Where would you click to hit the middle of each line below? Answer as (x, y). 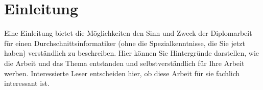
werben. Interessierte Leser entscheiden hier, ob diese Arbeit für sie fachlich (122, 73)
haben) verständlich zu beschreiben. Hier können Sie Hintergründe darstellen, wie (132, 53)
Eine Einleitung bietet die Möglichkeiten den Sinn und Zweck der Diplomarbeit (128, 33)
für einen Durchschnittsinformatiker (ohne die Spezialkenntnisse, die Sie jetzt (125, 43)
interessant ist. (27, 83)
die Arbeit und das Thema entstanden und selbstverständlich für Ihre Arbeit (124, 63)
